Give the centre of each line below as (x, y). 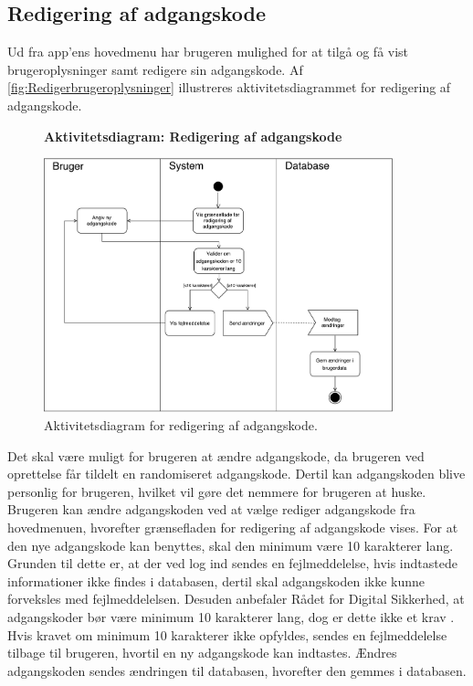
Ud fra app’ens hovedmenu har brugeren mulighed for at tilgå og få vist (208, 52)
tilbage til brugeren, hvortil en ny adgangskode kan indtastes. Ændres (202, 653)
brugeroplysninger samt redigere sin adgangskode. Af (155, 69)
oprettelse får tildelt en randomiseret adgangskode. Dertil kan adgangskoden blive (236, 474)
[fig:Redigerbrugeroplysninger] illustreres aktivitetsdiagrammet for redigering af (229, 87)
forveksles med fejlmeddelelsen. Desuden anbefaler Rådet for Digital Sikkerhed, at (236, 599)
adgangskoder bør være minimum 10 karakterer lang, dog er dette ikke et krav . (231, 616)
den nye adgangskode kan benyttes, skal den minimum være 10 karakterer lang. (231, 545)
